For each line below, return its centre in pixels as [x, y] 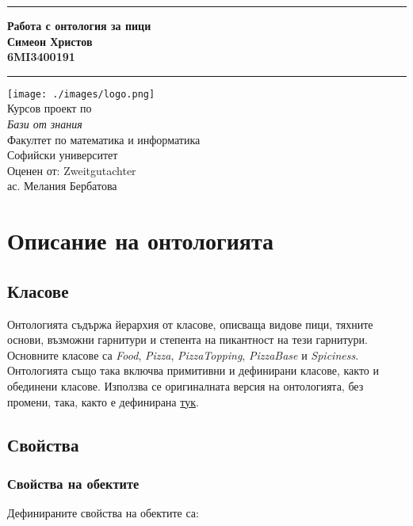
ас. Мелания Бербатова [62, 186]
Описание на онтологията [141, 240]
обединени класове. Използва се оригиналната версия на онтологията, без [185, 385]
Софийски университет [63, 155]
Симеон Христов [50, 41]
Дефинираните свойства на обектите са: [103, 513]
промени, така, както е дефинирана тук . [103, 401]
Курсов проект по [50, 108]
